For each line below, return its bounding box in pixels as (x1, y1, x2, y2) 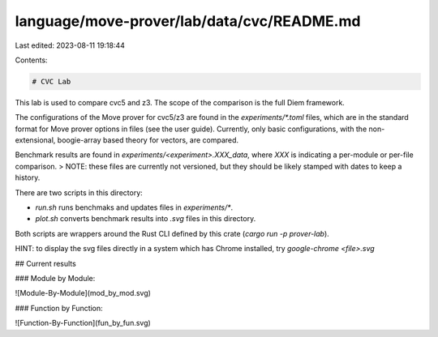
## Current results (15, 258, 76, 268)
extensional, (15, 135, 56, 145)
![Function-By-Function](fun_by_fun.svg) (15, 318, 152, 328)
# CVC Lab (32, 77, 71, 86)
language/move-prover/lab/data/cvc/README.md (15, 12, 361, 30)
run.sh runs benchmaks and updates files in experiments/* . (35, 203, 234, 212)
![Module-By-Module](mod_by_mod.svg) (15, 288, 152, 298)
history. (15, 173, 41, 182)
